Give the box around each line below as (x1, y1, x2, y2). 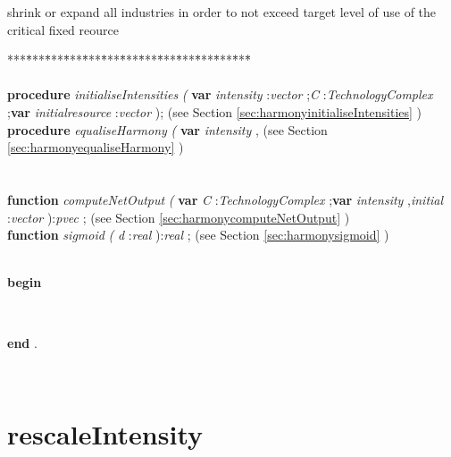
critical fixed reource (7, 20, 119, 38)
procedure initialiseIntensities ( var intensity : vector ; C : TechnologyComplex (7, 85, 433, 104)
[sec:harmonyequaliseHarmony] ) (7, 138, 184, 157)
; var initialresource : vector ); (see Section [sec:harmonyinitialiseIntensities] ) (7, 102, 422, 121)
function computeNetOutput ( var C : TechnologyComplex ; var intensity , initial (7, 190, 444, 208)
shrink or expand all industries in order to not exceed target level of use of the (7, 3, 437, 21)
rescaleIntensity (7, 415, 204, 452)
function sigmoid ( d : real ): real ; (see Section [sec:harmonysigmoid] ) (7, 225, 389, 244)
